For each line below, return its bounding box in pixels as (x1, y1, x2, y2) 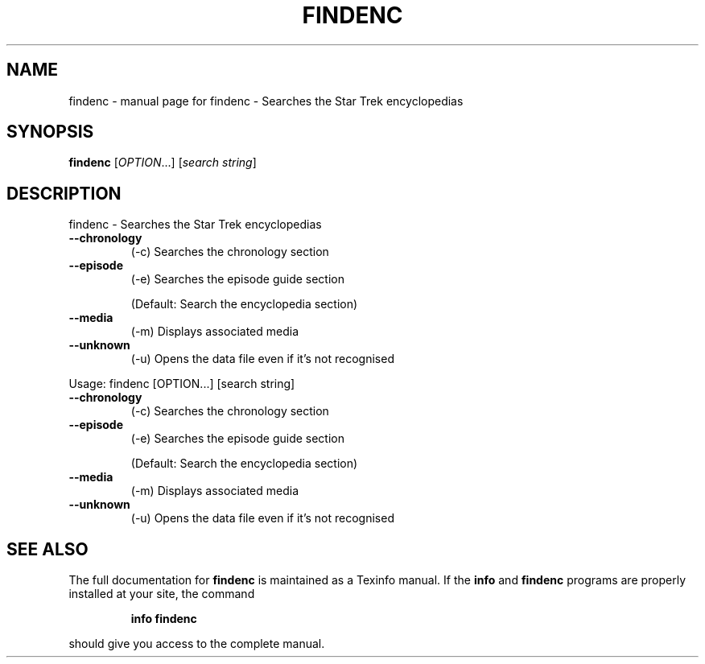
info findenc (130, 612, 197, 626)
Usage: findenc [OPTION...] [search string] (68, 377, 295, 391)
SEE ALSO (6, 538, 89, 559)
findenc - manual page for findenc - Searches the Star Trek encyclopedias (68, 93, 464, 108)
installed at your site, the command (68, 587, 255, 601)
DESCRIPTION (6, 183, 122, 204)
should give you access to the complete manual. (68, 637, 325, 651)
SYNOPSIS (6, 122, 94, 142)
